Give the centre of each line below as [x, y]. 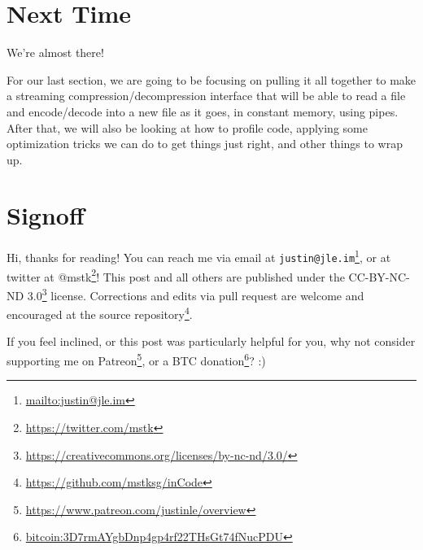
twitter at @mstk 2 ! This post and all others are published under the [176, 275]
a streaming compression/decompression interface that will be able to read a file [206, 96]
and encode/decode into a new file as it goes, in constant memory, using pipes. [203, 111]
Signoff [46, 215]
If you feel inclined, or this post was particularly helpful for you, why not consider [211, 341]
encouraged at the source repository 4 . [100, 313]
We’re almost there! [55, 52]
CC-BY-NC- [379, 276]
